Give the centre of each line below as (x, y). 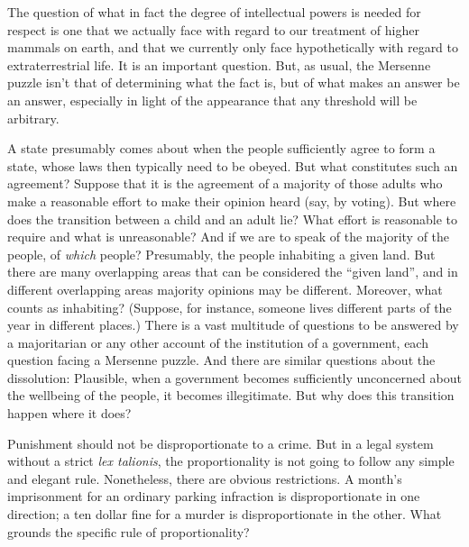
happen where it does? (69, 413)
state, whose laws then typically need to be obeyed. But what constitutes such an (233, 165)
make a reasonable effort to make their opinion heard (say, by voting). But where (232, 201)
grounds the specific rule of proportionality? (129, 531)
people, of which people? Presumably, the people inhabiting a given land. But (221, 254)
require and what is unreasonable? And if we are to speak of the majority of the (229, 237)
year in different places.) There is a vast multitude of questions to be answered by (233, 325)
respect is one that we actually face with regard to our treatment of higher (213, 29)
